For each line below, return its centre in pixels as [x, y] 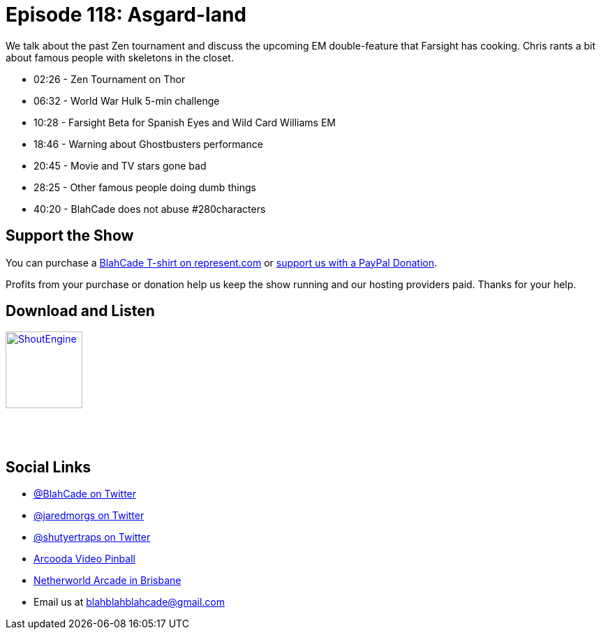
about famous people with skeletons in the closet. [120, 57]
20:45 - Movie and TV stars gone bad [120, 165]
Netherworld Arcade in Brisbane [107, 581]
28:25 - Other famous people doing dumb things [145, 187]
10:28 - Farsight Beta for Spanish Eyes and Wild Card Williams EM [185, 122]
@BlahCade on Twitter [85, 494]
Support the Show [70, 236]
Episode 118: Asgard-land [126, 15]
